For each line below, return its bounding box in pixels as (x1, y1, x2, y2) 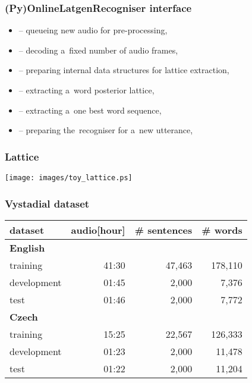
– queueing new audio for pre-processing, (18, 24, 168, 36)
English (10, 240, 45, 255)
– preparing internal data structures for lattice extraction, (18, 64, 229, 76)
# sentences (134, 222, 193, 237)
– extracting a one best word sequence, (18, 103, 162, 116)
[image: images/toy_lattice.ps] (5, 174, 133, 182)
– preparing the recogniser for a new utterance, (18, 124, 193, 136)
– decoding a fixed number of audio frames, (18, 43, 178, 56)
